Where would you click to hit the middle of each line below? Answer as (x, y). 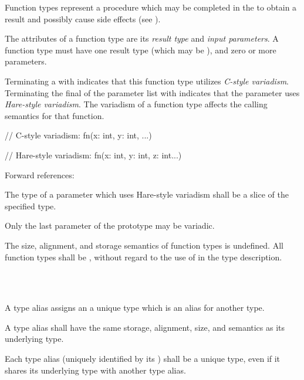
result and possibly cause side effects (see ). (83, 18)
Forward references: (40, 174)
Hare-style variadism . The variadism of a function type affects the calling (136, 104)
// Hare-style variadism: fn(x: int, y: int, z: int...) (93, 155)
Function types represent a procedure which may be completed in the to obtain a (151, 7)
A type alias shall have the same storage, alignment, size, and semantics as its (145, 327)
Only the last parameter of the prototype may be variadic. (110, 225)
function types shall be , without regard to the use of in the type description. (143, 257)
